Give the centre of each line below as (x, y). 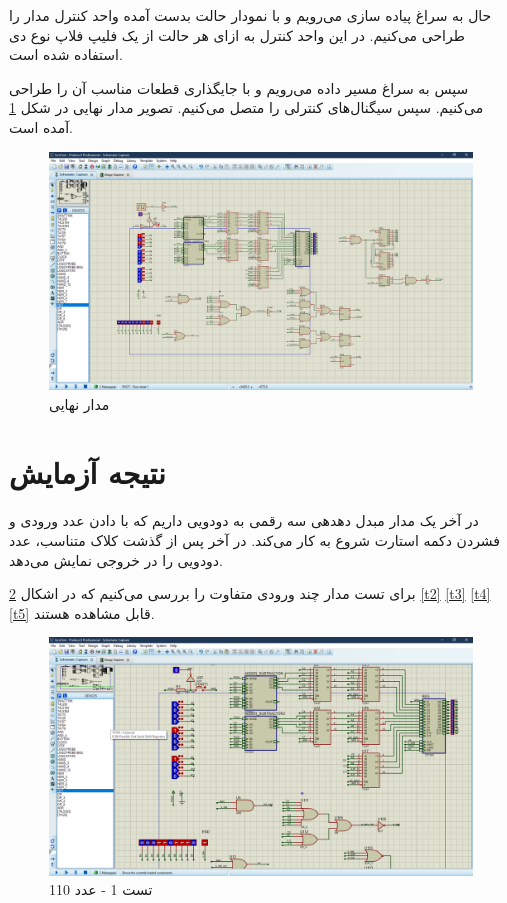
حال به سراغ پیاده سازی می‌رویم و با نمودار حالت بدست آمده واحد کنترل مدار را (250, 15)
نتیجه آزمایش (87, 472)
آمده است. (41, 126)
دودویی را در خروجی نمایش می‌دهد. (116, 559)
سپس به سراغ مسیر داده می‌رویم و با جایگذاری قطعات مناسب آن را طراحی (239, 87)
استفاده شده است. (66, 54)
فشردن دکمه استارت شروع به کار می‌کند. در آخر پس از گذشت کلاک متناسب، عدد (255, 539)
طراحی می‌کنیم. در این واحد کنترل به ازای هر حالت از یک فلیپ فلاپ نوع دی (237, 34)
